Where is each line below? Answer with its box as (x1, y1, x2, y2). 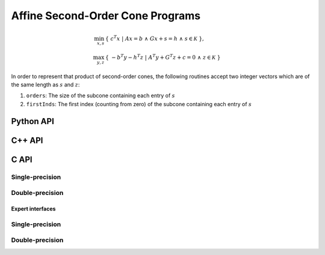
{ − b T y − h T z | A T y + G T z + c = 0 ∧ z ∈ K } (105, 53, 221, 61)
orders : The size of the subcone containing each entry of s (26, 92, 176, 99)
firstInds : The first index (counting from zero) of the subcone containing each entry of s (26, 100, 252, 107)
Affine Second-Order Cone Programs (11, 9, 201, 22)
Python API (11, 116, 54, 126)
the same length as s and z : (11, 81, 80, 88)
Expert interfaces (11, 205, 56, 212)
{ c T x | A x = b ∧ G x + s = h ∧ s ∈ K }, (105, 34, 204, 42)
